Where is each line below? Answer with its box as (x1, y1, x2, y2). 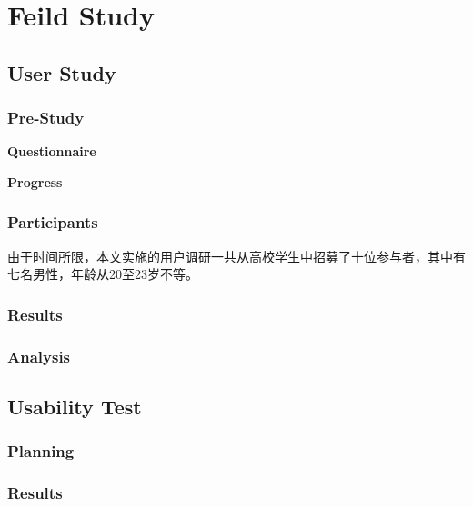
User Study (7, 58, 116, 86)
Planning (7, 440, 75, 462)
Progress (7, 172, 63, 191)
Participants (7, 211, 98, 234)
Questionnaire (7, 142, 96, 161)
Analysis (7, 344, 71, 367)
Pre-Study (7, 106, 85, 129)
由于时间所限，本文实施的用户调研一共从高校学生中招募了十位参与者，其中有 (7, 246, 466, 265)
